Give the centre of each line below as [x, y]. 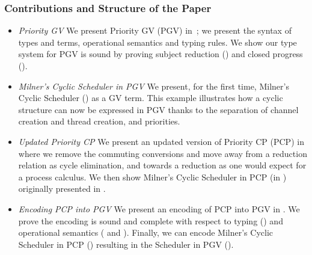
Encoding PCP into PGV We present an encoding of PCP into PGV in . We [159, 208]
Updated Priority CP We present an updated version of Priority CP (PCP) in [161, 141]
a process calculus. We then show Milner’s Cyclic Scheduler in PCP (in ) [152, 177]
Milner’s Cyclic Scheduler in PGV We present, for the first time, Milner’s [154, 86]
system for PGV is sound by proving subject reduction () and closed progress [161, 54]
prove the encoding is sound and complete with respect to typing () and [151, 220]
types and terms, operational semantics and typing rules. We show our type [158, 42]
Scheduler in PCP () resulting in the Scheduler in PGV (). [126, 244]
